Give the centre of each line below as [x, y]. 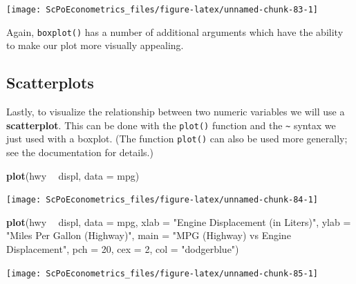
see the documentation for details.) [80, 152]
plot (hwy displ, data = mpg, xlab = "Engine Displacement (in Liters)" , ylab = [179, 221]
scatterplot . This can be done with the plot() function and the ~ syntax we [171, 125]
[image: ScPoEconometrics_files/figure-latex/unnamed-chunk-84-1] [162, 200]
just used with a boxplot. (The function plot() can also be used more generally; [177, 139]
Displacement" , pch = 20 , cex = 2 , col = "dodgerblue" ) [123, 249]
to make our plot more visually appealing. [95, 45]
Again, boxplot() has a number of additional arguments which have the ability [175, 31]
